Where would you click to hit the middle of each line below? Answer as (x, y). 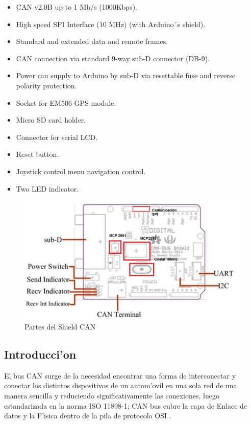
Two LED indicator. (47, 188)
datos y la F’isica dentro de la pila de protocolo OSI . (88, 416)
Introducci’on (40, 354)
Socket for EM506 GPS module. (66, 102)
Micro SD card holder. (51, 120)
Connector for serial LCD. (57, 137)
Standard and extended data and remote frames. (92, 41)
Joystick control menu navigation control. (81, 171)
